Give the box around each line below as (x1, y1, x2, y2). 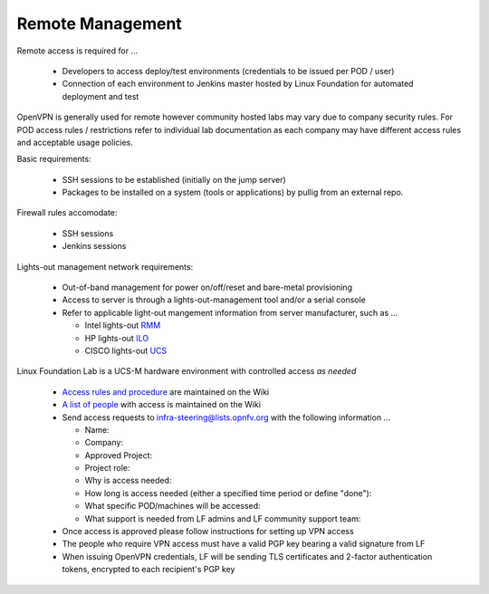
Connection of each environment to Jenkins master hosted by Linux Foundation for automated (62, 78, 414, 90)
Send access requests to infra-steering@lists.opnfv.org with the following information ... (62, 412, 391, 423)
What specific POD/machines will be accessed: (84, 501, 262, 512)
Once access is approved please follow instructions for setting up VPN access (62, 526, 355, 537)
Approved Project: (84, 449, 153, 461)
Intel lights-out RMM (84, 320, 161, 331)
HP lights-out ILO (84, 332, 149, 343)
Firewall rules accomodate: (16, 207, 118, 218)
